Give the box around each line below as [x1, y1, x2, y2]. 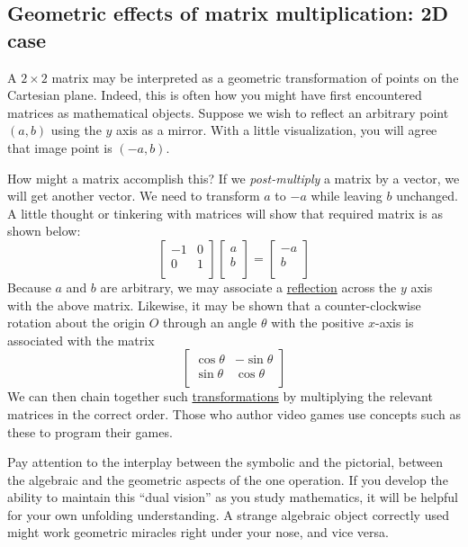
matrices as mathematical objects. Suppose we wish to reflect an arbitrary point [7, 103, 449, 121]
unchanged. [396, 186, 458, 205]
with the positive [271, 313, 364, 332]
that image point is [7, 138, 112, 157]
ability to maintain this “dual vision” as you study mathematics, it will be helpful [7, 488, 458, 507]
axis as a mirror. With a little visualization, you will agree [116, 121, 437, 139]
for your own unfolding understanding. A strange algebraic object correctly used [7, 505, 449, 524]
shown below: [7, 221, 81, 240]
